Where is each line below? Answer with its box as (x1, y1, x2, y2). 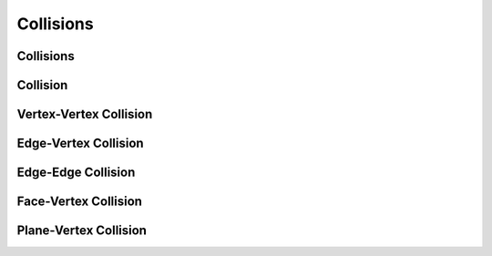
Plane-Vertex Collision (16, 223, 148, 239)
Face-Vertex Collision (16, 194, 143, 210)
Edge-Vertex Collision (16, 136, 145, 151)
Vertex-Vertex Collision (16, 107, 153, 122)
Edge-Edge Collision (16, 165, 136, 180)
